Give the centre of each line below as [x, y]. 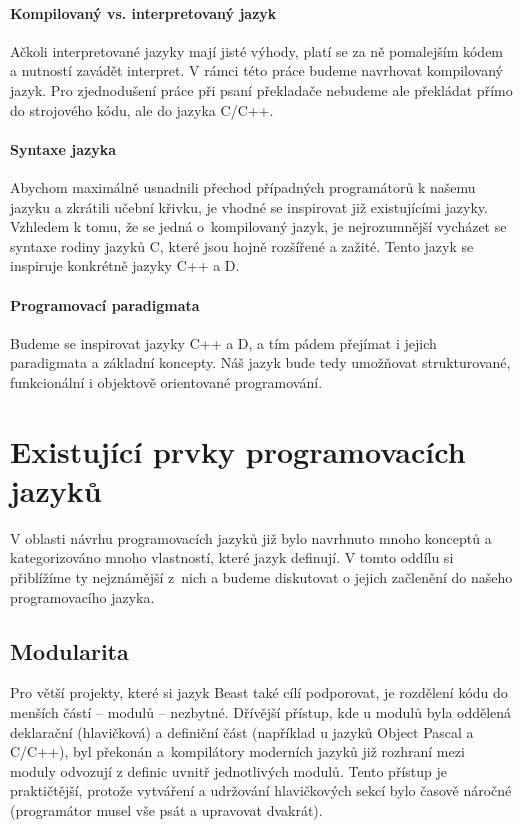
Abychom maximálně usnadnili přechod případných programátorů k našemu [243, 186]
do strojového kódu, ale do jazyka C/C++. [142, 109]
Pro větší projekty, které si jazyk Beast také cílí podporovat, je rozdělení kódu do [259, 692]
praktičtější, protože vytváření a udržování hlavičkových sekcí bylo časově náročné [261, 790]
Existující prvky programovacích [238, 450]
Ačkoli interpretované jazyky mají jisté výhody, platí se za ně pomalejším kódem [257, 50]
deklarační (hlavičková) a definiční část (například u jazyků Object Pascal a [242, 731]
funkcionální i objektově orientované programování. [166, 381]
